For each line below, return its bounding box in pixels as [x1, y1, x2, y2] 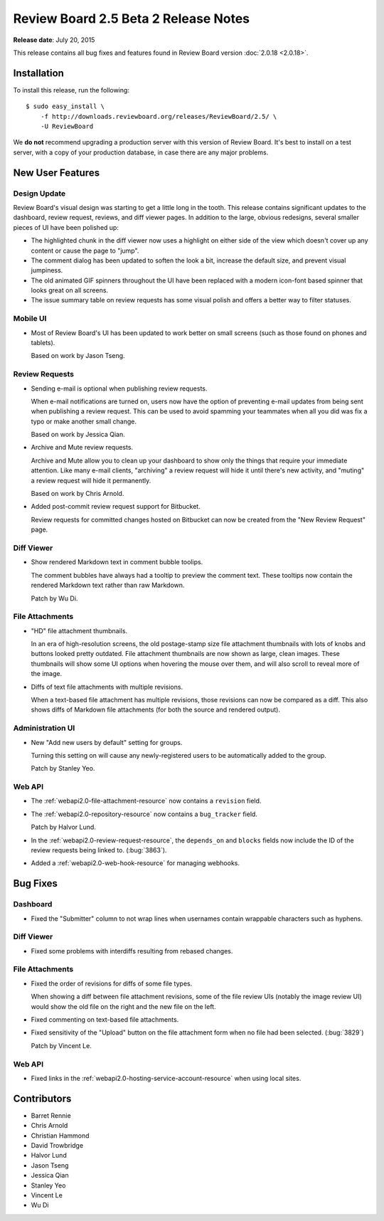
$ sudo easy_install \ [26, 102, 105, 110]
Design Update [13, 189, 66, 199]
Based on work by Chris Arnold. [31, 490, 124, 498]
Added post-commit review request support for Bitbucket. [31, 502, 201, 511]
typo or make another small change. [31, 417, 137, 425]
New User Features [13, 166, 100, 179]
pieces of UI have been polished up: [13, 223, 119, 231]
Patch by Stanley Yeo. [31, 764, 95, 773]
